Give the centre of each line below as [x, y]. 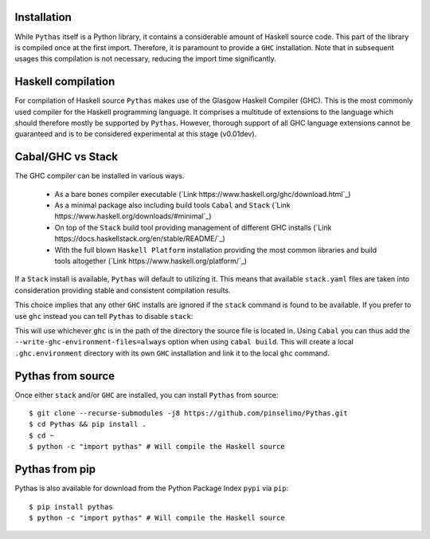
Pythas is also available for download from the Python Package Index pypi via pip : [152, 488]
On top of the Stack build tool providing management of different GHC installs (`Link [193, 227]
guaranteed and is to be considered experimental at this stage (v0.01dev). [136, 134]
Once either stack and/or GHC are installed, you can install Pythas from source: [147, 395]
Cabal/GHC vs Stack [66, 157]
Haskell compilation [65, 82]
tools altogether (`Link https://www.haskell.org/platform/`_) [150, 261]
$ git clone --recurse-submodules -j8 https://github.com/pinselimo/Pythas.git [188, 413]
